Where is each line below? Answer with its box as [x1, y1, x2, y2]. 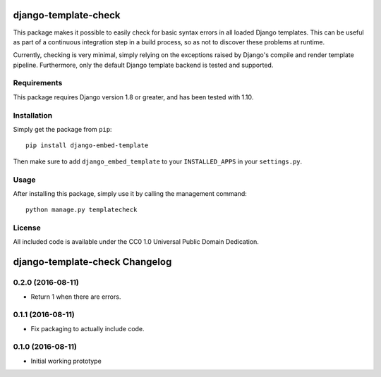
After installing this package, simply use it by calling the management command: [13, 189, 247, 197]
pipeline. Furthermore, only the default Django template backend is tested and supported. [13, 61, 274, 69]
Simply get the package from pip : [13, 125, 112, 133]
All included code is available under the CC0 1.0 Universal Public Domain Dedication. [13, 237, 259, 246]
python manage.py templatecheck [25, 206, 138, 214]
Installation [13, 110, 53, 120]
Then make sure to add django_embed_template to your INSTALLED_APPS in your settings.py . [13, 157, 303, 166]
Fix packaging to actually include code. [30, 324, 145, 333]
